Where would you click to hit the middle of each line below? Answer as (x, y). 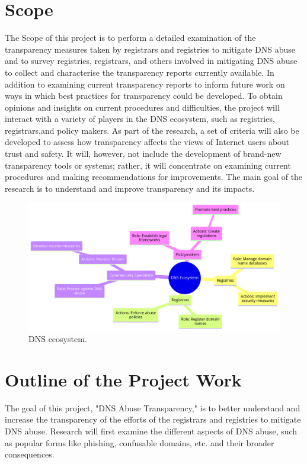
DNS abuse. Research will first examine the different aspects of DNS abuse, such (151, 431)
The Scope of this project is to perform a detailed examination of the (130, 38)
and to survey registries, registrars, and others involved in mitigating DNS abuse (151, 61)
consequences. (30, 454)
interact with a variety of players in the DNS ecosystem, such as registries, (140, 119)
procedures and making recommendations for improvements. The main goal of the (154, 177)
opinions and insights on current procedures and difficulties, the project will (142, 107)
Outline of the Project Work (123, 379)
